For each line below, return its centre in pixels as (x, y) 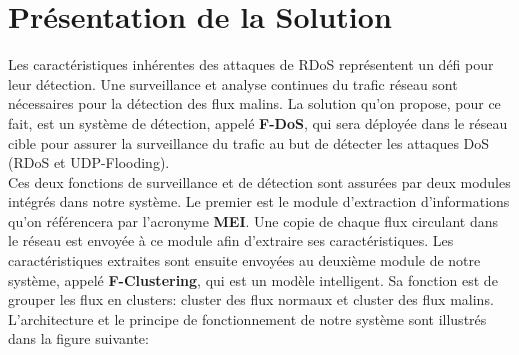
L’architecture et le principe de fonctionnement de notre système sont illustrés (247, 318)
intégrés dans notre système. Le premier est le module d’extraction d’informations (259, 201)
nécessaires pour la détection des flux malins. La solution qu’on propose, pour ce (254, 103)
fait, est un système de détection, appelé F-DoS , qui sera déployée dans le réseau (258, 122)
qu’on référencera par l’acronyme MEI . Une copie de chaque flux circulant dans (253, 220)
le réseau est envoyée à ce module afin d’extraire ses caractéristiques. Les (231, 240)
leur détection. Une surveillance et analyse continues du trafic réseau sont (233, 83)
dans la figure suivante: (78, 338)
